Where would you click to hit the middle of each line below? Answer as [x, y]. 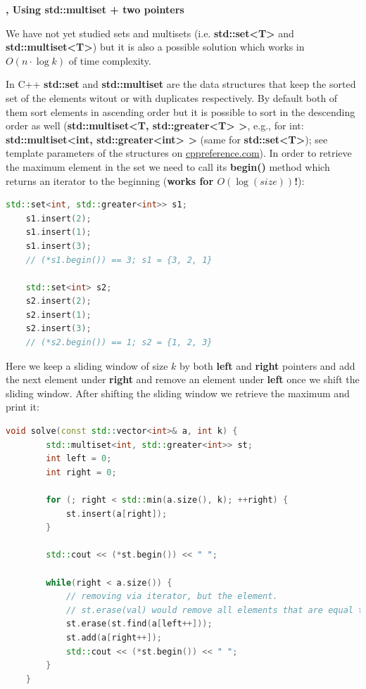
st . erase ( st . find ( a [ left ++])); [139, 624]
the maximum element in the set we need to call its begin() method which [168, 166]
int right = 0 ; [81, 472]
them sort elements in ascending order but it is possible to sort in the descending [181, 111]
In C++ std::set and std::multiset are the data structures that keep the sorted [181, 84]
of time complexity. [110, 60]
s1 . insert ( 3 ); [58, 246]
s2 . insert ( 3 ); [58, 329]
